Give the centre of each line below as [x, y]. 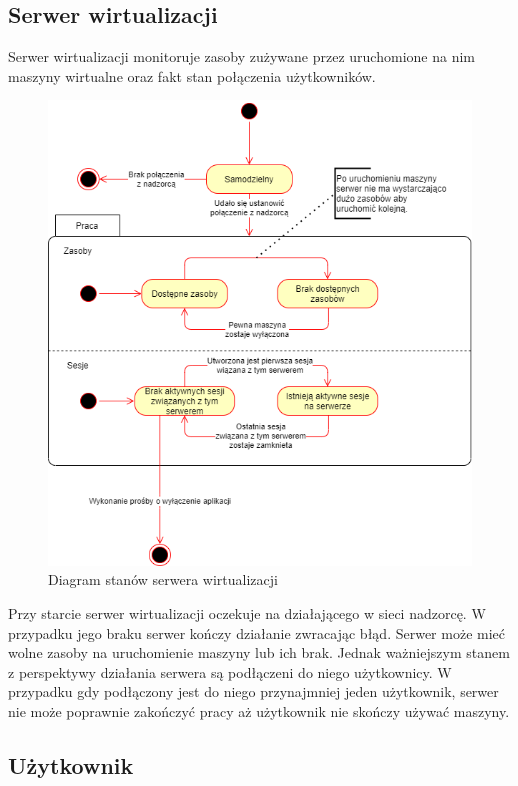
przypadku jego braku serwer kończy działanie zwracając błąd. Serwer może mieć [256, 632]
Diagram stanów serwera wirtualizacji [163, 579]
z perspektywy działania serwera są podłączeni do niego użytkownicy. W [230, 671]
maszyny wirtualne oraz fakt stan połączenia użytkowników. [192, 75]
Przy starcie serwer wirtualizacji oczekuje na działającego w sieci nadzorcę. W [247, 613]
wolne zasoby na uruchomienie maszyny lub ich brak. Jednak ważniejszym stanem [259, 652]
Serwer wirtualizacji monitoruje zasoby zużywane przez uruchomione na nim [241, 56]
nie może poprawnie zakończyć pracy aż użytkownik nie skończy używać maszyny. [259, 711]
